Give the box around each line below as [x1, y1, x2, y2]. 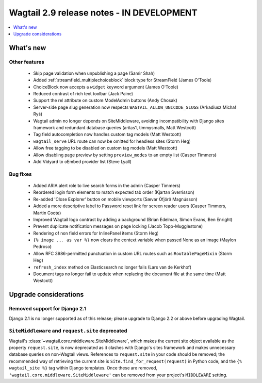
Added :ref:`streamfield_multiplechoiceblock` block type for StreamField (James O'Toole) [33, 77, 212, 83]
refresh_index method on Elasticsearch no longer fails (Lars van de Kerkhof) [33, 264, 192, 270]
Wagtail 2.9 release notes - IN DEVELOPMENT [9, 7, 197, 18]
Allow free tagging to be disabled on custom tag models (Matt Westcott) [33, 145, 178, 151]
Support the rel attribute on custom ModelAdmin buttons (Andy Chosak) [33, 98, 178, 103]
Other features [9, 58, 45, 65]
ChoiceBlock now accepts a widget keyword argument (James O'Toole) [33, 84, 179, 90]
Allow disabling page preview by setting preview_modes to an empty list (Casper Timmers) [33, 152, 217, 158]
